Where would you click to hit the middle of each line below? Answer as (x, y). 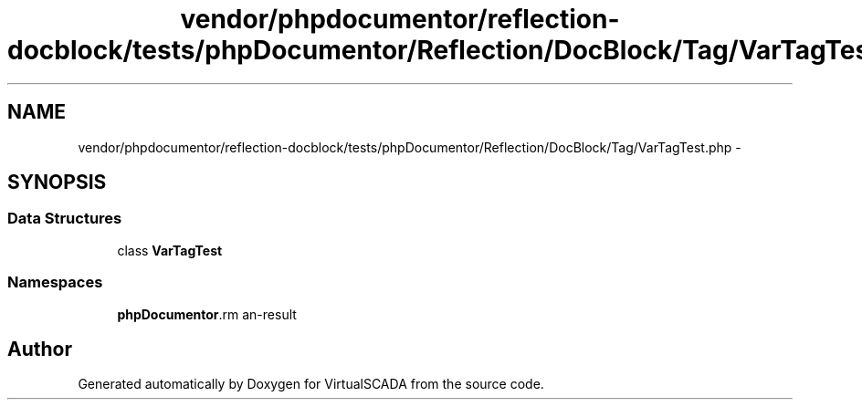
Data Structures (65, 219)
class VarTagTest (170, 250)
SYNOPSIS (57, 183)
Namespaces (55, 282)
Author (40, 349)
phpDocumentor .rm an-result (207, 314)
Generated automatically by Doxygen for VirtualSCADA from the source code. (311, 384)
